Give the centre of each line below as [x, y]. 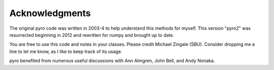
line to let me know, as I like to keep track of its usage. [66, 51]
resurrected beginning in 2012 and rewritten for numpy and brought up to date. [92, 35]
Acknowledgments [50, 13]
